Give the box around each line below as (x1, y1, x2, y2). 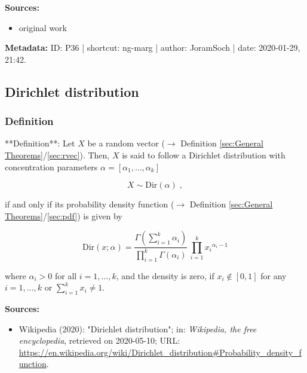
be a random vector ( (87, 137, 165, 149)
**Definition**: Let (5, 137, 75, 149)
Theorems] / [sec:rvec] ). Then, (5, 148, 110, 161)
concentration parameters (5, 160, 98, 173)
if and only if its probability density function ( (5, 198, 174, 210)
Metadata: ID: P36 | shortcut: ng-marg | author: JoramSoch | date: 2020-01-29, (5, 41, 300, 54)
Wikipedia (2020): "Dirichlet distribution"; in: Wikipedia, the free (19, 322, 257, 335)
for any (260, 269, 287, 282)
